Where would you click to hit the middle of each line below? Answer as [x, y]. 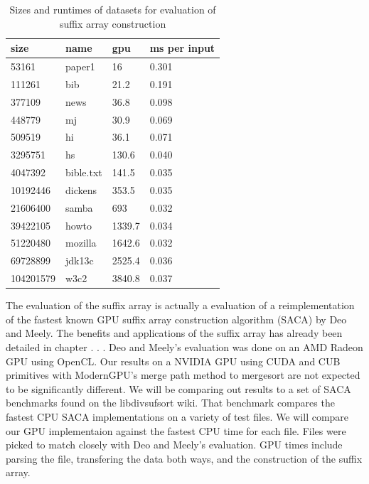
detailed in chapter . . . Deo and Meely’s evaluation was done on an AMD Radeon [184, 347]
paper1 [80, 66]
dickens [81, 189]
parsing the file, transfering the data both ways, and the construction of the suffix [184, 458]
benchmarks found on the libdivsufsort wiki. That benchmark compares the [170, 403]
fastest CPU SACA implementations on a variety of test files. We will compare [177, 416]
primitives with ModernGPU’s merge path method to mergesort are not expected [183, 375]
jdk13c [80, 260]
